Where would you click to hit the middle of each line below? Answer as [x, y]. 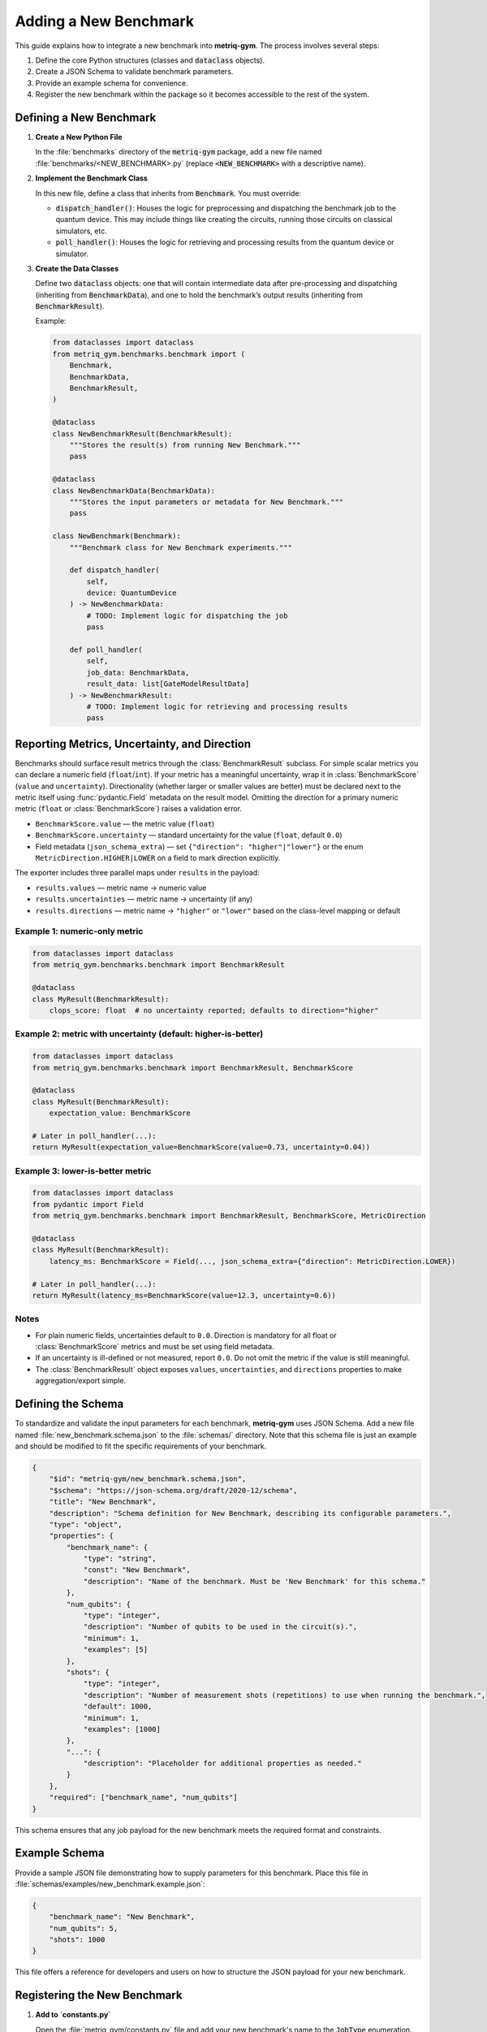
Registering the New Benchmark [99, 1995]
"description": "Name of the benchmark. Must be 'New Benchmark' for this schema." [254, 1581]
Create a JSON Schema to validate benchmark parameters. [134, 72]
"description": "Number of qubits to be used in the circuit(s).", [220, 1627]
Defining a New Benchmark [86, 117]
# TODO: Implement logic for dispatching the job [187, 615]
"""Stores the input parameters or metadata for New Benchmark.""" [207, 501]
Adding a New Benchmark [105, 21]
